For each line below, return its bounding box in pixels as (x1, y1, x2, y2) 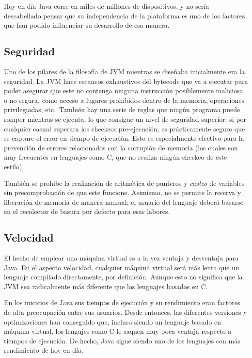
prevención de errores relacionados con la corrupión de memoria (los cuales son (4, 142, 238, 152)
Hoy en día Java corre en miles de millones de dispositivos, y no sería (4, 1, 209, 11)
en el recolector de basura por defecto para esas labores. (4, 206, 170, 216)
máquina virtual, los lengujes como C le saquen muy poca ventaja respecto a (4, 326, 232, 336)
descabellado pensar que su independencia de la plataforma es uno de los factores (4, 10, 245, 20)
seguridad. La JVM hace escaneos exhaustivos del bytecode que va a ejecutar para (4, 76, 248, 86)
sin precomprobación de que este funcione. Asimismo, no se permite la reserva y (4, 187, 241, 197)
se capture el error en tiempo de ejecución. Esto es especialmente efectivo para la (4, 133, 244, 143)
